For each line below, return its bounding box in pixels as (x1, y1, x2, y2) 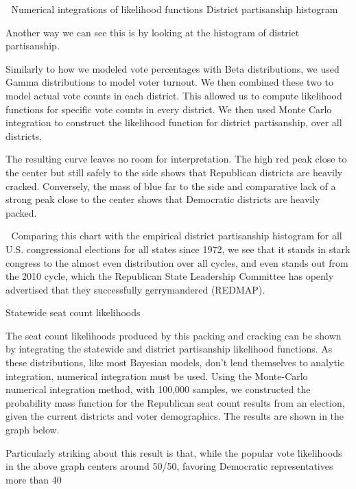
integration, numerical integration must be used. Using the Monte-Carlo (5, 368, 308, 383)
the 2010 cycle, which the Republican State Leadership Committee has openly (5, 269, 334, 283)
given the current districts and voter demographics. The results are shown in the (5, 409, 344, 423)
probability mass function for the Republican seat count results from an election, (5, 395, 345, 409)
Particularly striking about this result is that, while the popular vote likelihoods (5, 445, 342, 460)
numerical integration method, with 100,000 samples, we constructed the (5, 382, 311, 396)
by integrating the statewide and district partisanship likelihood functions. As (5, 342, 333, 356)
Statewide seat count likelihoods (5, 305, 141, 320)
